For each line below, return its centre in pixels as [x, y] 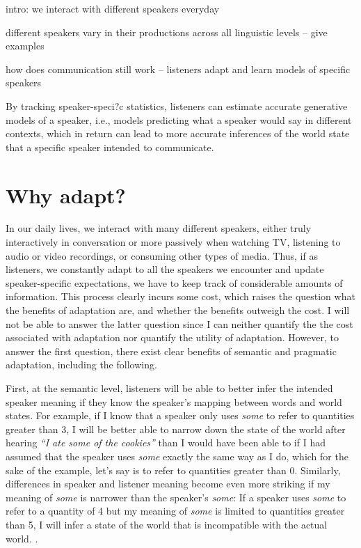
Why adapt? [66, 195]
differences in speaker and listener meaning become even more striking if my [168, 484]
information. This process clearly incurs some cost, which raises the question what [180, 296]
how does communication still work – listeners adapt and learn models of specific [178, 69]
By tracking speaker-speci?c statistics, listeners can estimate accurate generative [177, 105]
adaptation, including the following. [81, 365]
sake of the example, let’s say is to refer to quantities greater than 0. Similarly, [173, 470]
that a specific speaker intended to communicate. [110, 147]
